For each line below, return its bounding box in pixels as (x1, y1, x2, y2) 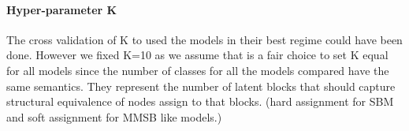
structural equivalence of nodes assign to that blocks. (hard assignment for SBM (6, 93, 394, 110)
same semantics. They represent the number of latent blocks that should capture (6, 77, 396, 94)
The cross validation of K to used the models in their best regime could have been (6, 31, 403, 47)
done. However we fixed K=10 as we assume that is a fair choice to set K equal (6, 47, 389, 63)
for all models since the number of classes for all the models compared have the (6, 62, 389, 78)
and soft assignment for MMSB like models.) (6, 108, 222, 125)
